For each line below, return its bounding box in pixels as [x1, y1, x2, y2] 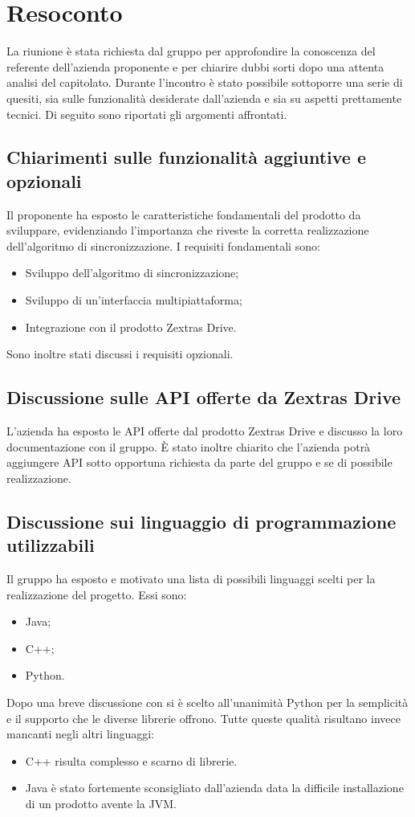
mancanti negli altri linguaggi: [6, 725, 155, 742]
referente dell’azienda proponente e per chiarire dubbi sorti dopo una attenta [6, 58, 384, 75]
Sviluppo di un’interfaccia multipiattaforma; [25, 292, 242, 308]
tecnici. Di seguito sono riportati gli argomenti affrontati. [6, 105, 287, 122]
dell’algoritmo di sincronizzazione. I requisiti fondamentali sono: [6, 237, 320, 254]
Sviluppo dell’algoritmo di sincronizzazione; [25, 264, 239, 281]
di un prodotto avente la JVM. [25, 795, 177, 811]
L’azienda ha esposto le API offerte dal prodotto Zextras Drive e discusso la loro [6, 423, 403, 439]
